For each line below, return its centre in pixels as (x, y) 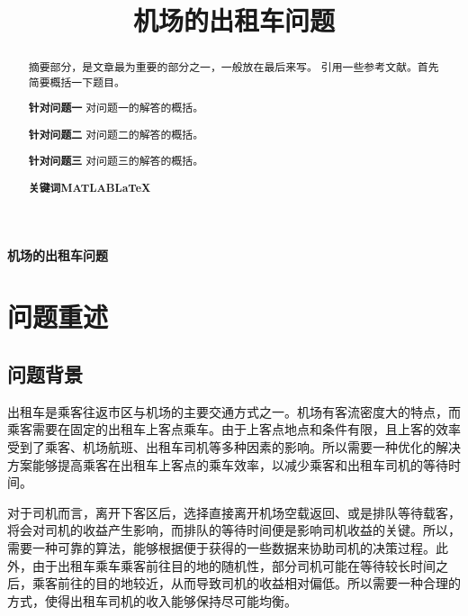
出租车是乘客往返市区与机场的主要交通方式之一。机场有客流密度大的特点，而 (234, 411)
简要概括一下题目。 (76, 82)
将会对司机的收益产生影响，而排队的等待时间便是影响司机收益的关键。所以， (234, 530)
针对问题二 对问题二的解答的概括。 (116, 134)
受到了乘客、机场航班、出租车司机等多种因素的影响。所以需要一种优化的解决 (234, 447)
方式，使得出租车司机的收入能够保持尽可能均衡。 (152, 600)
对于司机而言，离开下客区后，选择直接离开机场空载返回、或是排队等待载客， (234, 512)
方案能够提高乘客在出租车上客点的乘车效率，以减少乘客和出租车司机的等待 (228, 464)
